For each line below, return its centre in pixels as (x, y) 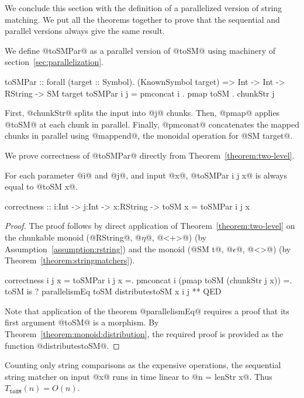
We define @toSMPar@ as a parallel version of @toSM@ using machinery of (140, 50)
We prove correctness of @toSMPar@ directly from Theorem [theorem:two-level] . (150, 155)
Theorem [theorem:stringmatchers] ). (70, 260)
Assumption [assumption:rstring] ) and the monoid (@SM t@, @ (119, 248)
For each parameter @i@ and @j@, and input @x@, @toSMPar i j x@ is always (146, 175)
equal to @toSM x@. (41, 186)
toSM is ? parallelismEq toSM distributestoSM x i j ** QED (113, 291)
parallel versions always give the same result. (85, 31)
